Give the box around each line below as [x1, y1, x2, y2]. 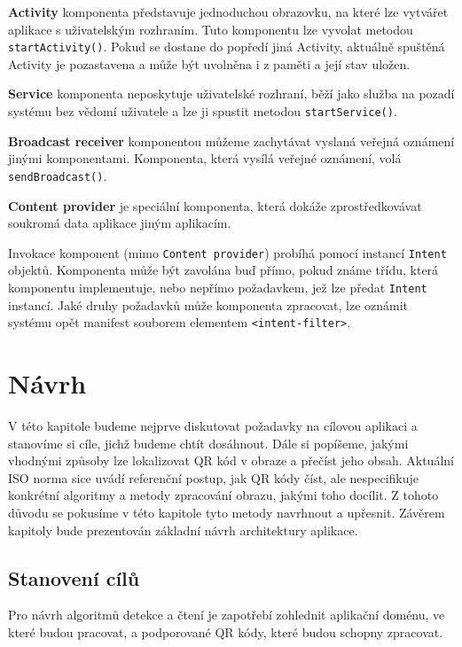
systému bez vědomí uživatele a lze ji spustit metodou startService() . [8, 102, 397, 121]
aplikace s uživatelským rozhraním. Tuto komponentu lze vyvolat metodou [8, 19, 413, 38]
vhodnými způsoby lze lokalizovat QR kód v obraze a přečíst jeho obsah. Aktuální [8, 451, 454, 470]
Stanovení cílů [8, 564, 140, 591]
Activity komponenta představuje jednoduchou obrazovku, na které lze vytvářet [8, 3, 449, 20]
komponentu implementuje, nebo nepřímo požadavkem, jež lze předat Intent [8, 277, 427, 296]
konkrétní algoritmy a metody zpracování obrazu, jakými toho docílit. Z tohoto [8, 486, 439, 504]
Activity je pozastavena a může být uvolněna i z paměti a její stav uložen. [8, 54, 411, 73]
